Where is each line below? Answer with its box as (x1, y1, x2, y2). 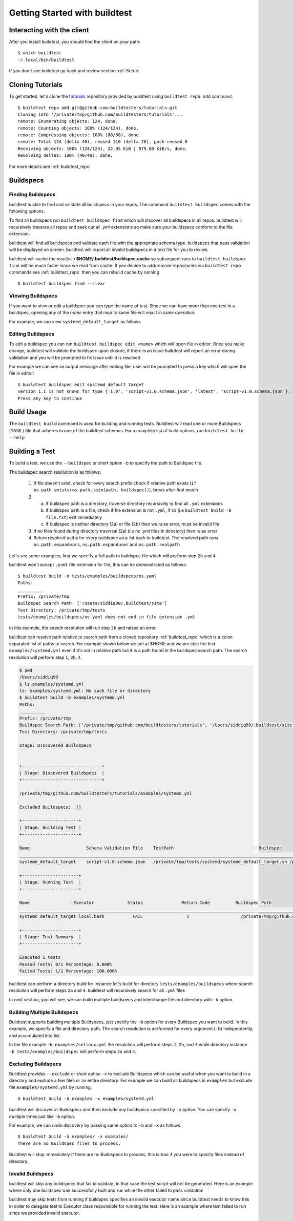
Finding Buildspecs (9, 191, 56, 198)
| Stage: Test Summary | (19, 934, 82, 940)
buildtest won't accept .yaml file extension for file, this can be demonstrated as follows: (9, 562, 187, 568)
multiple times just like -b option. (9, 1114, 76, 1119)
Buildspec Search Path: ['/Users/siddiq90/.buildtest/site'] (18, 601, 167, 606)
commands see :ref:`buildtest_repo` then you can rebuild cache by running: (9, 269, 161, 275)
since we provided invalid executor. (9, 1210, 80, 1216)
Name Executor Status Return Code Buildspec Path (19, 900, 272, 905)
